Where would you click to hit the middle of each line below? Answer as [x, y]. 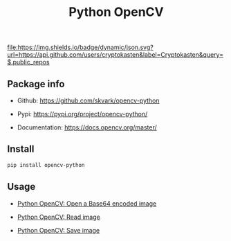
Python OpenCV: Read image [58, 217]
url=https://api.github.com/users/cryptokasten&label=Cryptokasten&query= [115, 55]
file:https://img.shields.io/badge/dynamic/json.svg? [80, 47]
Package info [36, 84]
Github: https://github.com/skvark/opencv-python [88, 100]
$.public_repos [28, 62]
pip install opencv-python [46, 165]
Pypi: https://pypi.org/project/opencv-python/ [82, 114]
